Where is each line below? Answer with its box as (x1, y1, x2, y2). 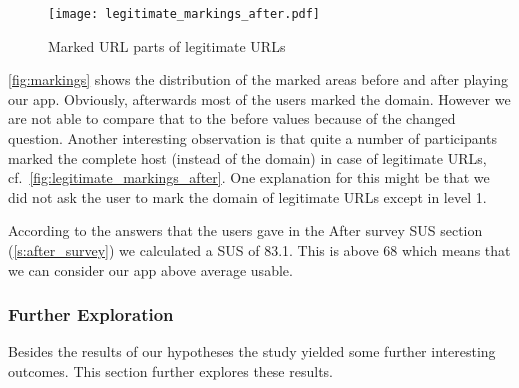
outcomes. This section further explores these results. (8, 361, 333, 381)
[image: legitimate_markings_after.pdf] (48, 7, 321, 21)
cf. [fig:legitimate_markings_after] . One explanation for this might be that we (8, 167, 490, 188)
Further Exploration (8, 302, 174, 327)
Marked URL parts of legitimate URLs (48, 35, 286, 56)
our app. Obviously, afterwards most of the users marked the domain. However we (8, 88, 511, 109)
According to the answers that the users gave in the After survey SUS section (8, 220, 483, 241)
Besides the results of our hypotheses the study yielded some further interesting (8, 341, 496, 362)
